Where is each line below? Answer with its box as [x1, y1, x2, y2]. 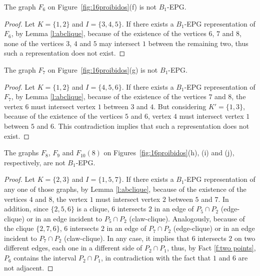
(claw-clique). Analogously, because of [129, 213, 245, 223]
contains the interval [13, 252, 76, 263]
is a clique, [76, 203, 109, 214]
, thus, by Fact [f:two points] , [166, 242, 256, 253]
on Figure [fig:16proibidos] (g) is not [47, 64, 158, 75]
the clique [4, 223, 34, 233]
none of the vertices [4, 38, 64, 48]
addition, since [4, 203, 48, 214]
